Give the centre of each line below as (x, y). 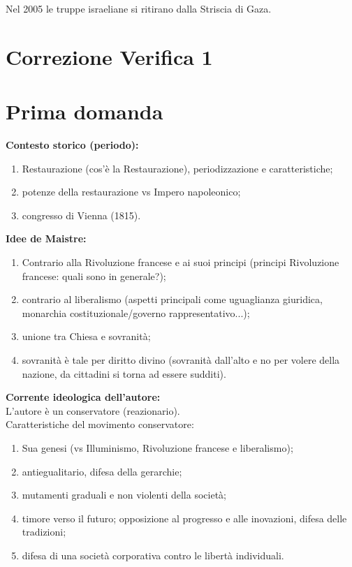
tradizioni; (44, 532)
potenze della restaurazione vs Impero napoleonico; (131, 192)
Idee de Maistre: (46, 238)
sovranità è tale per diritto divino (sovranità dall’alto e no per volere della (181, 360)
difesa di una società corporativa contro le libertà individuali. (153, 555)
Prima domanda (85, 111)
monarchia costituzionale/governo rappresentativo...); (136, 312)
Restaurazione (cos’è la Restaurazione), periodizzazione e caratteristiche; (177, 168)
